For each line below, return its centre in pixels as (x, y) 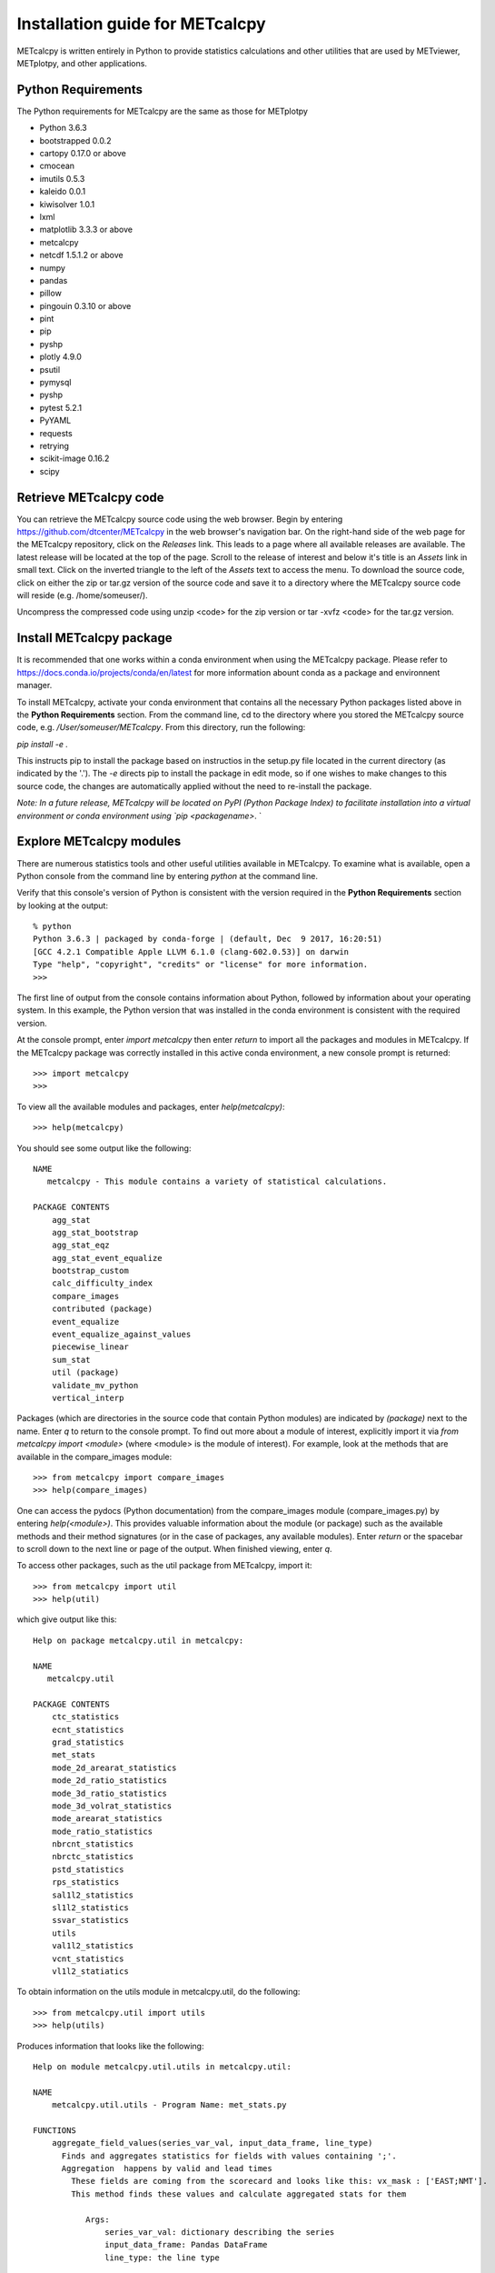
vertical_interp (88, 1397)
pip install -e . (42, 744)
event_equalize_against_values (121, 1335)
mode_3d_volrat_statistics (112, 1806)
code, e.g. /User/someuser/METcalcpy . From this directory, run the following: (161, 727)
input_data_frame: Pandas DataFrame (186, 2245)
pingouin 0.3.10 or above (85, 305)
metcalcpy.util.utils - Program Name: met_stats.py (169, 2105)
